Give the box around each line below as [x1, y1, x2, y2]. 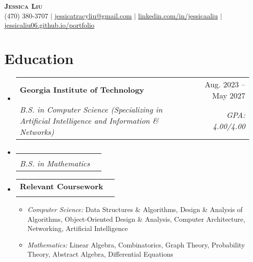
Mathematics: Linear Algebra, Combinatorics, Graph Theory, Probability [27, 239, 245, 249]
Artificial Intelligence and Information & [19, 115, 159, 126]
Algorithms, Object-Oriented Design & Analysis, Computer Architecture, [27, 213, 245, 224]
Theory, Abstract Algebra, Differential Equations [27, 249, 173, 259]
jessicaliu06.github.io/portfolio [4, 20, 95, 30]
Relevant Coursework [19, 180, 103, 192]
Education [4, 48, 74, 68]
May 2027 [212, 89, 245, 101]
